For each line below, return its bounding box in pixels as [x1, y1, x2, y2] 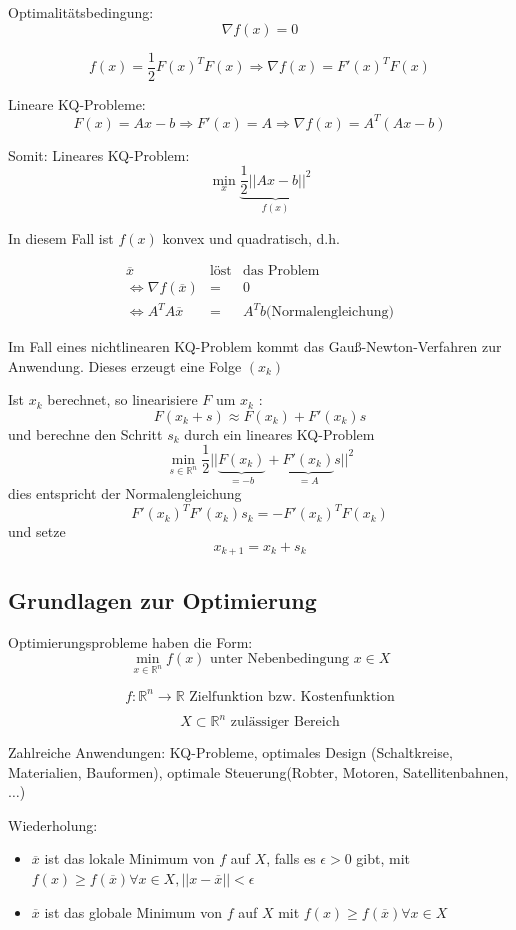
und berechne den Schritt [8, 423, 163, 444]
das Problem [242, 264, 320, 279]
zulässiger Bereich [230, 715, 340, 730]
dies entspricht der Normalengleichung [8, 483, 242, 504]
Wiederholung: [8, 814, 98, 835]
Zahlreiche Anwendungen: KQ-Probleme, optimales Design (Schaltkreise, [8, 742, 453, 763]
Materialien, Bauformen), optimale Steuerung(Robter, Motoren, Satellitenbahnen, [8, 761, 509, 782]
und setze [8, 521, 66, 542]
